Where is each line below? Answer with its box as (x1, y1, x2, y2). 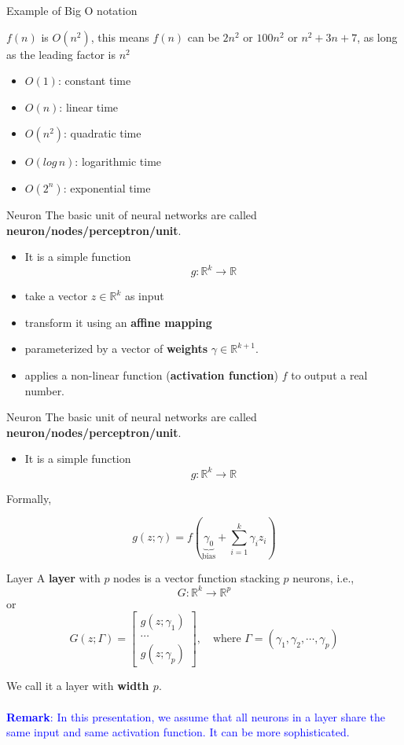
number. (24, 382, 65, 398)
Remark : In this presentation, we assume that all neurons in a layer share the (6, 708, 385, 725)
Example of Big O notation (6, 2, 138, 18)
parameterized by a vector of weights (24, 340, 208, 357)
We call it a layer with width (6, 677, 149, 694)
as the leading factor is (6, 46, 116, 62)
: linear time (59, 98, 119, 115)
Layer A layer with (6, 569, 101, 585)
